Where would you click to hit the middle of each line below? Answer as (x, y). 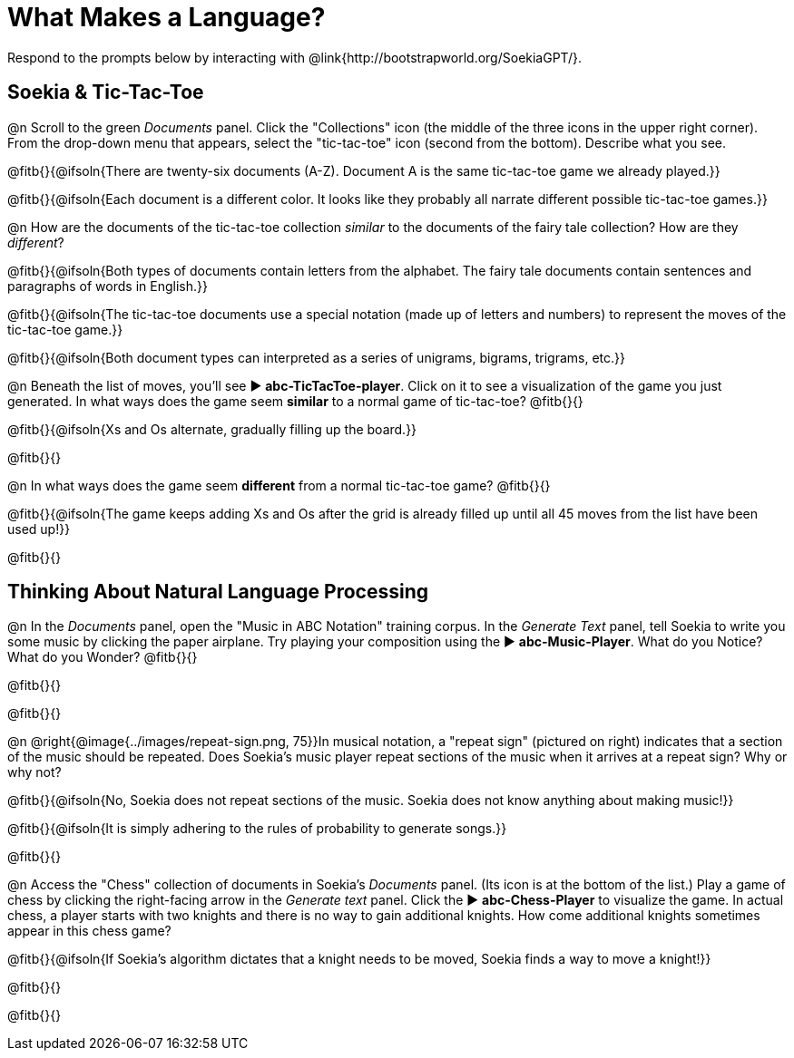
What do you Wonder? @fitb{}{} (103, 657)
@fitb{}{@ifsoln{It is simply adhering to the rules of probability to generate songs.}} (257, 829)
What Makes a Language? (167, 17)
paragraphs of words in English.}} (108, 286)
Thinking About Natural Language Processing (218, 592)
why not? (34, 772)
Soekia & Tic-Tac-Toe (106, 92)
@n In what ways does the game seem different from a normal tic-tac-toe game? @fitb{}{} (279, 485)
